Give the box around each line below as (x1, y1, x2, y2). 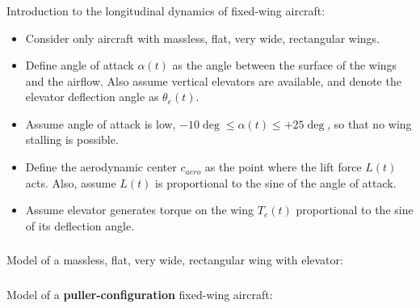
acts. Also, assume (25, 174, 116, 191)
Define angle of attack (25, 57, 134, 74)
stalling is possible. (25, 131, 119, 148)
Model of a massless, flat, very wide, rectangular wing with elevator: (6, 251, 343, 268)
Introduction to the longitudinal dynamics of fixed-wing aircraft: (6, 2, 325, 19)
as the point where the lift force (204, 158, 362, 175)
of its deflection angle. (25, 217, 135, 234)
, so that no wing (327, 115, 412, 132)
